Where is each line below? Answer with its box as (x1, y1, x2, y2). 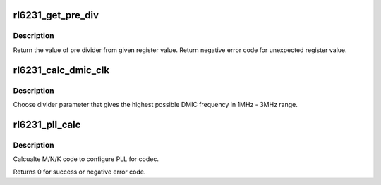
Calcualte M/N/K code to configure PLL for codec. (13, 155, 159, 163)
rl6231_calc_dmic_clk (13, 64, 109, 76)
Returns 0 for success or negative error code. (13, 167, 146, 176)
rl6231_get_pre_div (13, 9, 99, 21)
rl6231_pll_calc (13, 118, 81, 130)
